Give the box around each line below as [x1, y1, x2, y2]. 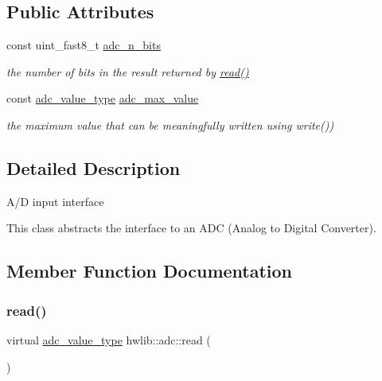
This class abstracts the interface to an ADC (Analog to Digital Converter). [6, 220, 376, 236]
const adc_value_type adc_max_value [6, 90, 199, 107]
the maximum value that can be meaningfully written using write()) [6, 116, 334, 133]
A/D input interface [6, 192, 104, 209]
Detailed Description [6, 155, 181, 180]
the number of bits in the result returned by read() [6, 63, 249, 80]
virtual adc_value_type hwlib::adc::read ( [6, 331, 211, 348]
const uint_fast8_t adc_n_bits [6, 37, 161, 53]
